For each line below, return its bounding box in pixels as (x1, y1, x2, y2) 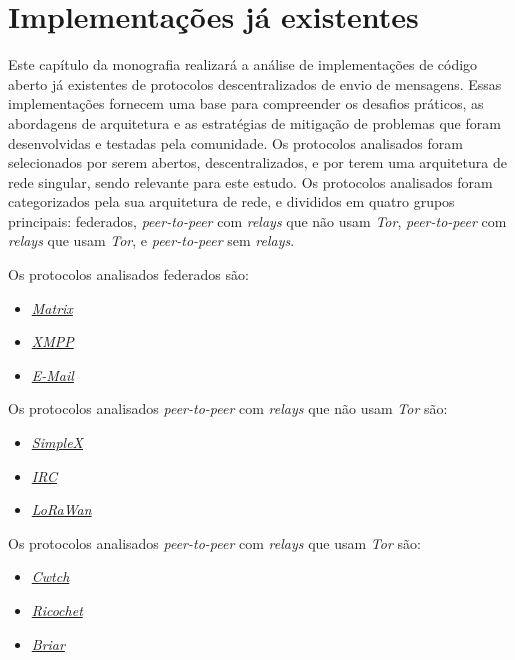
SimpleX (31, 432, 83, 453)
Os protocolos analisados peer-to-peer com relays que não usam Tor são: (8, 398, 448, 419)
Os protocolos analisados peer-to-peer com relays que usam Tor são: (8, 532, 421, 553)
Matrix (31, 297, 73, 318)
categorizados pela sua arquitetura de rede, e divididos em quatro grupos (8, 191, 455, 212)
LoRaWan (31, 499, 92, 520)
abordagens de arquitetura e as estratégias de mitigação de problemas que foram (8, 112, 501, 133)
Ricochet (31, 600, 83, 620)
